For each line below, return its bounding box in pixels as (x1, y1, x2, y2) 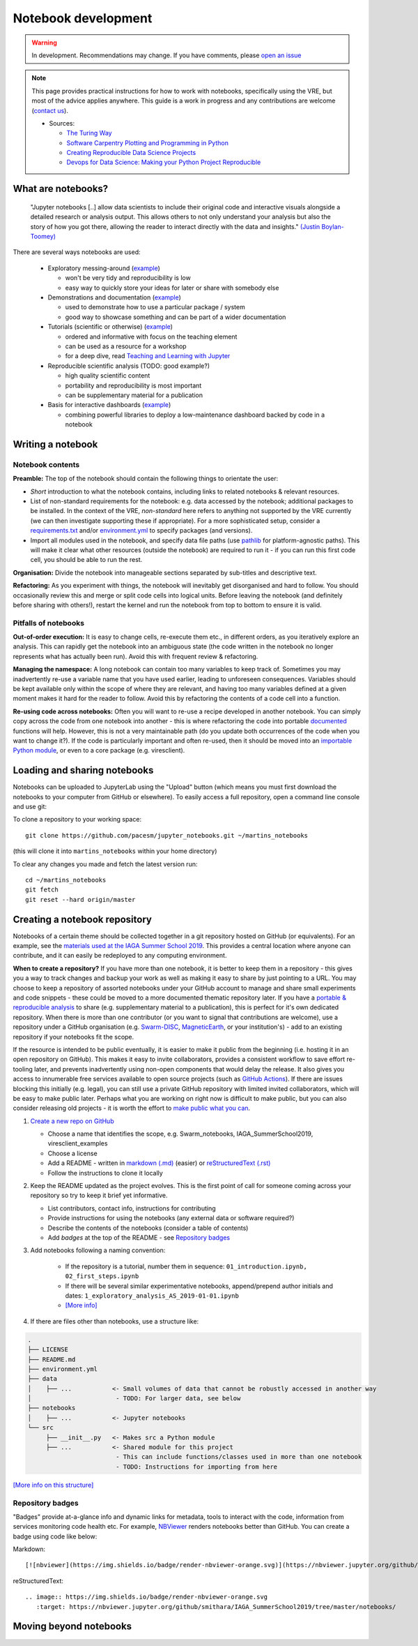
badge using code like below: (13, 1532, 98, 1541)
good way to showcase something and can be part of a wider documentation (65, 313, 286, 321)
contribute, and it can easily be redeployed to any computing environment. (13, 951, 227, 960)
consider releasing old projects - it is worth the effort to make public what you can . (13, 1104, 251, 1113)
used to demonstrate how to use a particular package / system (65, 303, 245, 311)
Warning (31, 38, 57, 47)
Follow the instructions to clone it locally (47, 1169, 163, 1177)
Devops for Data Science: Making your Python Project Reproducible (66, 158, 261, 167)
